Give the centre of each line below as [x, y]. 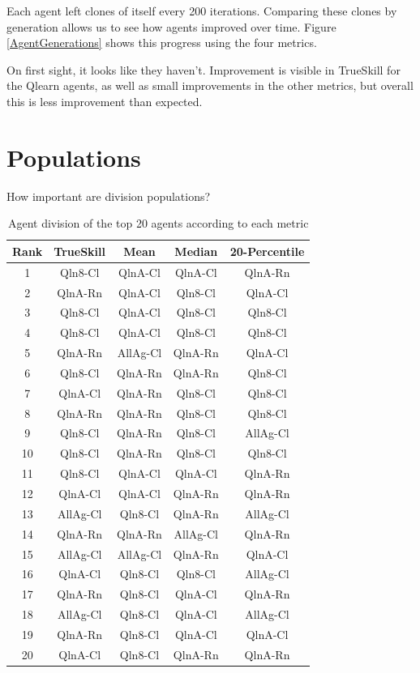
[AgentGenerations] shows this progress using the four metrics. [162, 43]
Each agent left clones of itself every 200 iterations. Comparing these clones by [202, 11]
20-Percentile [267, 251]
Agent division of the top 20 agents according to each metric [158, 223]
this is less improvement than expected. [105, 101]
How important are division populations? [109, 196]
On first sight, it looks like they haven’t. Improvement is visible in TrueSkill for [204, 69]
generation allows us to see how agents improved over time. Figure [171, 26]
